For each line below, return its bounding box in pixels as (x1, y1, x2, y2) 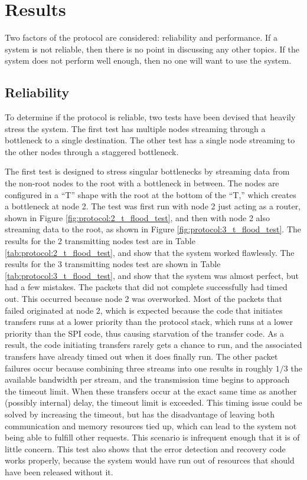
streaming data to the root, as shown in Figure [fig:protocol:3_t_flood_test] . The (5, 223, 301, 235)
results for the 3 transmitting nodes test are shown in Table (5, 258, 221, 270)
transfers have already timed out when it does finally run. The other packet (5, 350, 278, 362)
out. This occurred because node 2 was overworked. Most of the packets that (5, 292, 282, 305)
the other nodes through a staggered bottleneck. (5, 145, 179, 157)
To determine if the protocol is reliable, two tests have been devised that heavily (5, 111, 296, 123)
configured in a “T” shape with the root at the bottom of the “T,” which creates (5, 188, 296, 200)
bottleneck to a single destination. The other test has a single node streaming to (5, 134, 295, 146)
